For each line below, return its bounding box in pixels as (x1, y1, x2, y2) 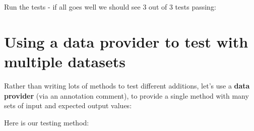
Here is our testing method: (4, 117, 89, 127)
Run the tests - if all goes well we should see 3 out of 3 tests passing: (4, 2, 216, 12)
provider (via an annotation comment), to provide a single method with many (4, 90, 249, 101)
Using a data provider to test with (4, 31, 248, 52)
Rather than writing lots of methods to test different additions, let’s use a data (4, 80, 250, 91)
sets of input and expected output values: (4, 100, 132, 111)
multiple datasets (4, 51, 125, 71)
